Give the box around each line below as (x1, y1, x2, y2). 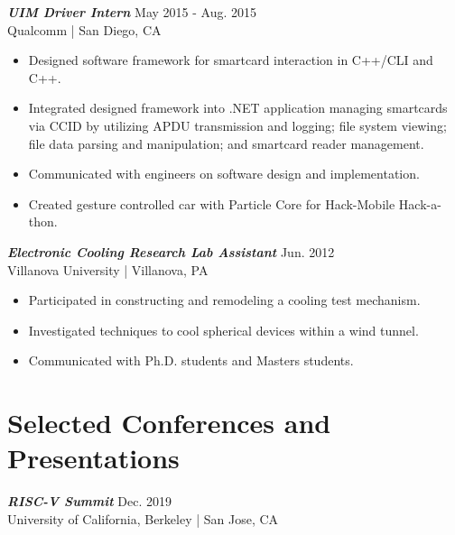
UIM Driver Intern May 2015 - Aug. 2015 (7, 3, 257, 21)
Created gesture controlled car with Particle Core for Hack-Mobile (28, 194, 395, 213)
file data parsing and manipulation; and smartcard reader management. (28, 134, 424, 152)
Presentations (7, 439, 180, 476)
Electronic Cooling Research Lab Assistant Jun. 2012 (7, 242, 335, 261)
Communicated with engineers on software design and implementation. (28, 164, 420, 183)
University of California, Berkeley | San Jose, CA (7, 509, 279, 528)
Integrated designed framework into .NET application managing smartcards (28, 98, 448, 117)
